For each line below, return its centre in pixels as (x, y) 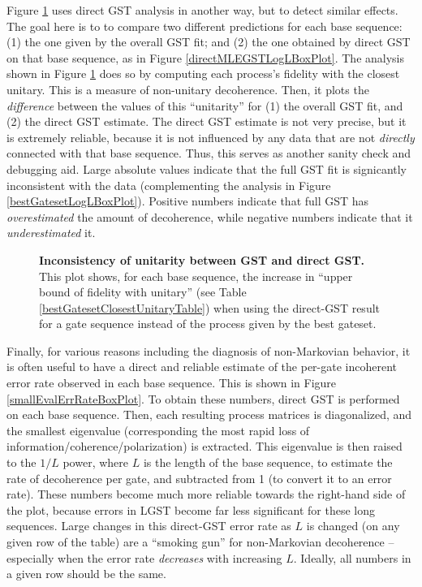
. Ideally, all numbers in (352, 557)
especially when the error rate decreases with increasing (144, 557)
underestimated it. (51, 233)
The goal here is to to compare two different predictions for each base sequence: (205, 26)
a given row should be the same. (86, 574)
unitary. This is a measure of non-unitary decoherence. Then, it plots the (188, 89)
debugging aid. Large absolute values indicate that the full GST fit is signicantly (207, 168)
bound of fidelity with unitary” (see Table (143, 292)
